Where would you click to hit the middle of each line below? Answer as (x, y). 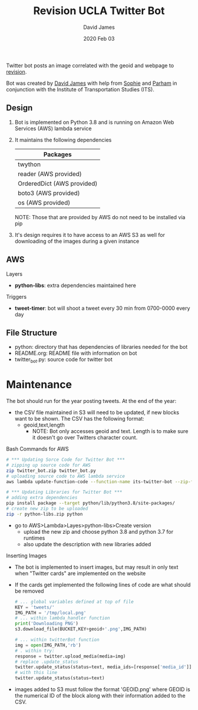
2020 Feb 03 (99, 38)
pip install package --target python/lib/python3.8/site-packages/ (91, 503)
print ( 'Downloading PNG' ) (46, 624)
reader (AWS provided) (50, 174)
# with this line (36, 673)
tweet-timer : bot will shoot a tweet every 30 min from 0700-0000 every (102, 308)
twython (29, 164)
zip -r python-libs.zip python (44, 514)
